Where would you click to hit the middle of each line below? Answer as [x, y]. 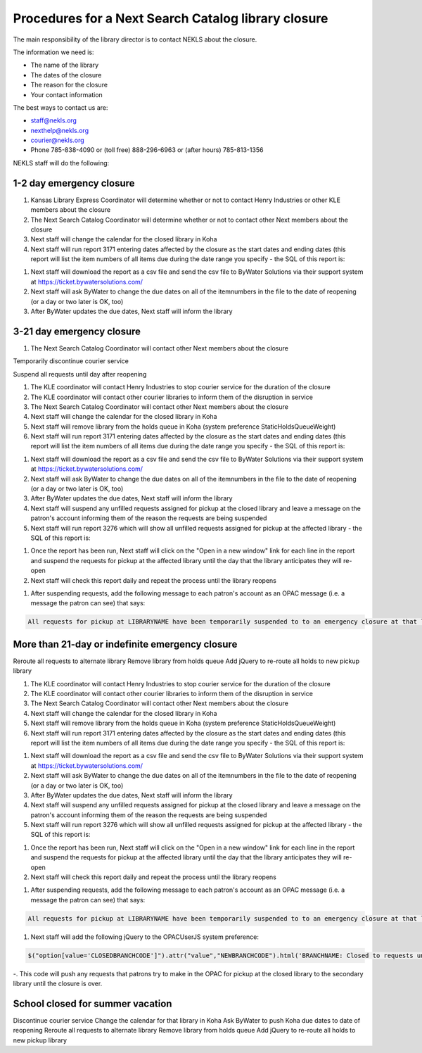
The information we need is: [53, 52]
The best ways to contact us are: [60, 107]
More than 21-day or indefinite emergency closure [125, 644]
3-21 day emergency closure [77, 331]
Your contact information [67, 94]
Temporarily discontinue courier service [71, 361]
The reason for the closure [69, 85]
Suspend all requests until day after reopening [80, 374]
